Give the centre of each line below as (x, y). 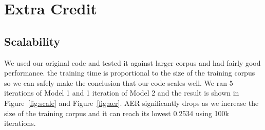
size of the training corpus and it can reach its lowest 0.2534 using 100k (117, 113)
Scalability (32, 41)
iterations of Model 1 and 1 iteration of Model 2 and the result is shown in (122, 93)
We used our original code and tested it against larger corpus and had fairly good (132, 62)
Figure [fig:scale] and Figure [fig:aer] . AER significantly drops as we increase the (131, 103)
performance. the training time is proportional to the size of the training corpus (130, 73)
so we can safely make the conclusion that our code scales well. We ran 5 (119, 82)
